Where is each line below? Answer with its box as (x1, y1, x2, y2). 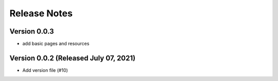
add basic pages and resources (22, 41, 90, 47)
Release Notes (9, 8, 73, 19)
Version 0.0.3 (9, 27, 54, 36)
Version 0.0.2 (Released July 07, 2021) (9, 53, 136, 62)
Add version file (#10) (22, 67, 68, 73)
